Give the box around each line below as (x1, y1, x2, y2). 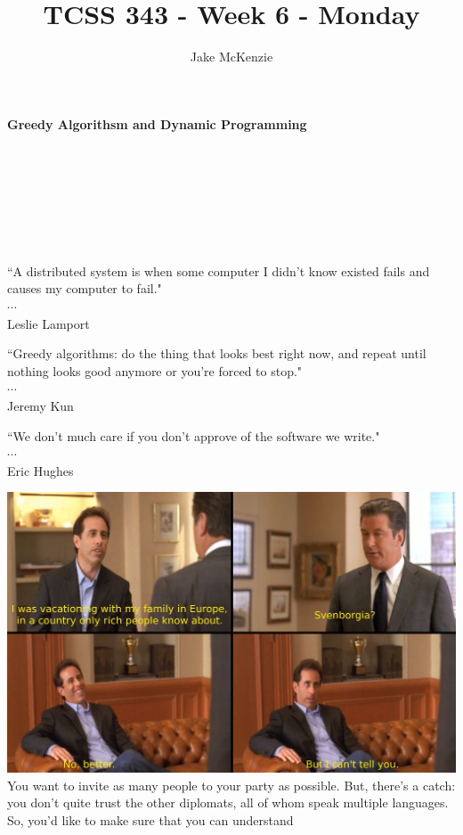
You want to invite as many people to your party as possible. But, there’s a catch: (7, 775, 456, 794)
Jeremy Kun (7, 397, 74, 415)
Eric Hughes (7, 461, 74, 479)
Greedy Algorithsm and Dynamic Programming (7, 114, 307, 133)
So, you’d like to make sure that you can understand (7, 810, 294, 829)
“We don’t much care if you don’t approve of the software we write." (7, 426, 380, 445)
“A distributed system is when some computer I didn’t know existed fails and (7, 261, 430, 280)
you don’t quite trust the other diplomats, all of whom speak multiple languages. (7, 793, 449, 812)
